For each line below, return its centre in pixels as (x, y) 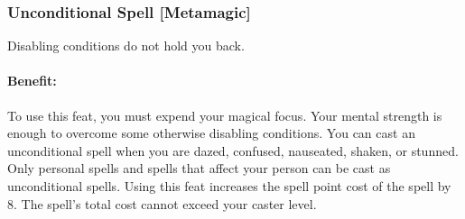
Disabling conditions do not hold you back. (126, 46)
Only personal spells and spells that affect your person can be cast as (199, 168)
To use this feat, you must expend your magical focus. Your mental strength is (225, 115)
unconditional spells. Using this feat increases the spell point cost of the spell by (229, 185)
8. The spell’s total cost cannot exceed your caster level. (162, 203)
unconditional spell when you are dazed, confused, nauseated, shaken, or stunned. (233, 150)
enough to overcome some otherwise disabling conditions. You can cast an (211, 133)
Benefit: (32, 81)
